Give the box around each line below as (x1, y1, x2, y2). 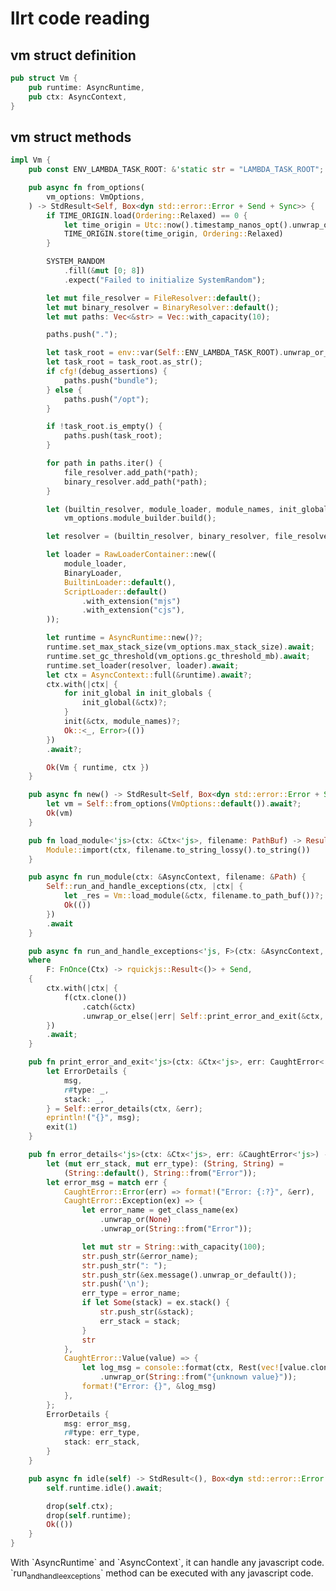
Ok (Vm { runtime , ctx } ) (46, 762, 150, 772)
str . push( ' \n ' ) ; (81, 1279, 150, 1289)
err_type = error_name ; (81, 1288, 182, 1299)
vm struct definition (10, 47, 137, 64)
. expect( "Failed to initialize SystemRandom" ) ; (63, 275, 267, 285)
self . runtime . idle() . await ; (46, 1483, 163, 1493)
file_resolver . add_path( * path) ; (63, 467, 199, 477)
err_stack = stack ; (99, 1316, 182, 1326)
